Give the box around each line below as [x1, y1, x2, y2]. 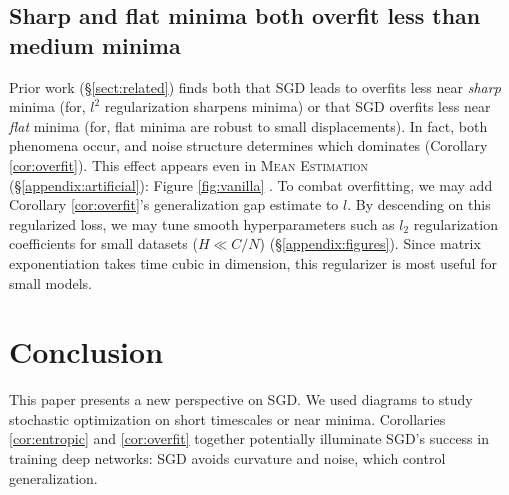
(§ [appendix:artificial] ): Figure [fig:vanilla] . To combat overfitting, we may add [9, 174, 493, 195]
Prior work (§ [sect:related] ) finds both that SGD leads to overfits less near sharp [9, 76, 501, 97]
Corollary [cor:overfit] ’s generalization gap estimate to [9, 194, 339, 215]
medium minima [9, 29, 181, 60]
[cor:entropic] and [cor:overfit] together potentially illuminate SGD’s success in [9, 428, 489, 449]
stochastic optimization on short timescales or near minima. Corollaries [9, 408, 446, 429]
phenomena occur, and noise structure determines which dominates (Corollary [9, 135, 488, 156]
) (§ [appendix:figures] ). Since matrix [259, 233, 481, 254]
